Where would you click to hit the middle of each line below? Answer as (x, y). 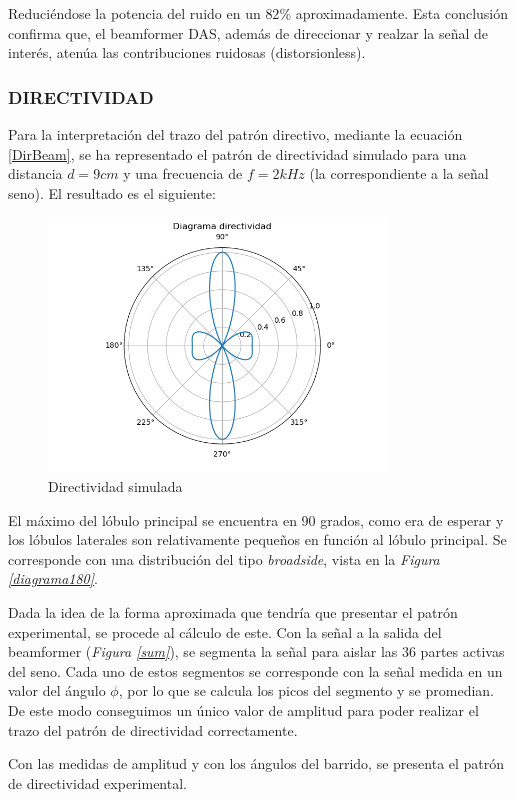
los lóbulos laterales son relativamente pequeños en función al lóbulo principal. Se (257, 539)
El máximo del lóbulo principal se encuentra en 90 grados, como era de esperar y (256, 519)
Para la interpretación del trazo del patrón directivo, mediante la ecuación (235, 134)
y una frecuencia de (183, 173)
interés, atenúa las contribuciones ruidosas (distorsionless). (187, 52)
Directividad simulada (115, 486)
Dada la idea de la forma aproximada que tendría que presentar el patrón (233, 612)
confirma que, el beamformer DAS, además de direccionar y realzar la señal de (248, 32)
